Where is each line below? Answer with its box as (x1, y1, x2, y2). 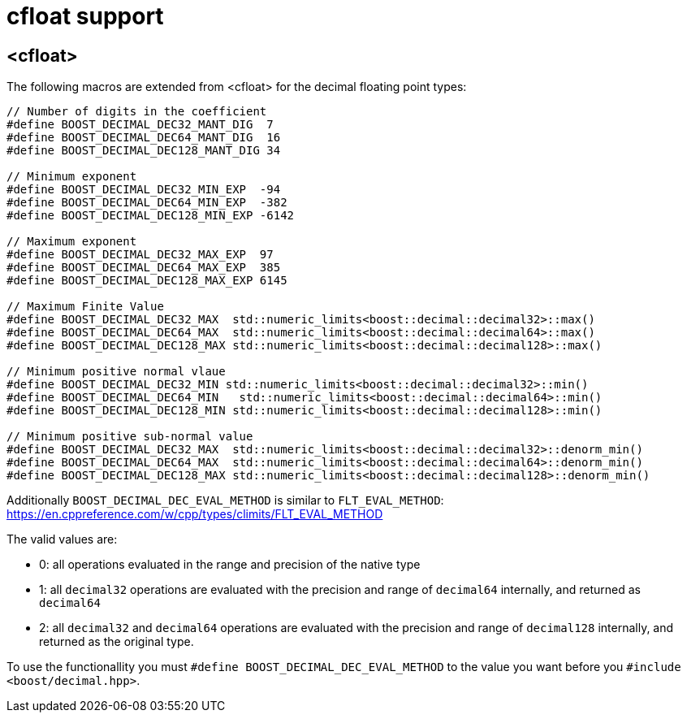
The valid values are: (6, 532, 118, 547)
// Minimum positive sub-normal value (6, 430, 253, 444)
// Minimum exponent (6, 170, 137, 184)
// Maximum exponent (6, 235, 137, 249)
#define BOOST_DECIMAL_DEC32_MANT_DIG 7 (6, 118, 274, 132)
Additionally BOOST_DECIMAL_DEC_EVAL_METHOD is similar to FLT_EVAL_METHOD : (6, 493, 444, 508)
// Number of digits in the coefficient (6, 105, 267, 119)
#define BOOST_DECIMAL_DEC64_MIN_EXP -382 (6, 196, 287, 210)
